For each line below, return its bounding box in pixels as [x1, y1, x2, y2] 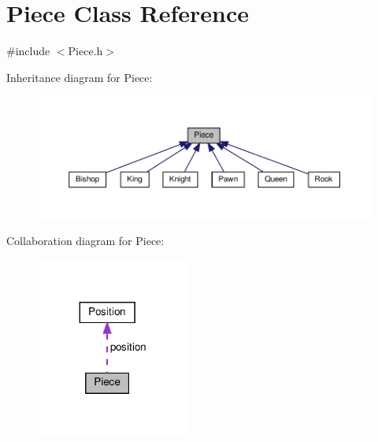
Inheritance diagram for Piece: [6, 69, 153, 85]
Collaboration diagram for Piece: [6, 232, 165, 249]
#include [6, 43, 50, 59]
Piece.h [68, 43, 103, 59]
